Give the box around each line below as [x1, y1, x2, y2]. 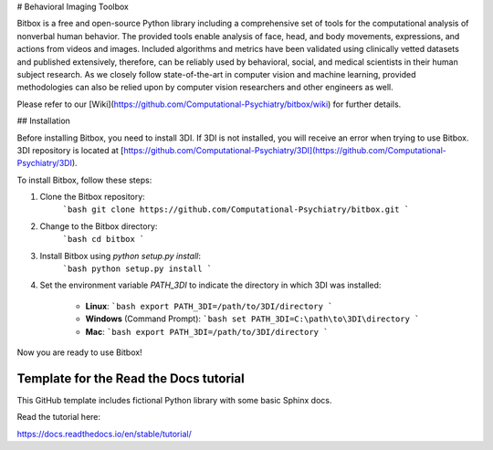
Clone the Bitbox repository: [39, 192, 145, 203]
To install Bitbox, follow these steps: [16, 174, 152, 185]
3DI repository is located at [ [16, 144, 124, 155]
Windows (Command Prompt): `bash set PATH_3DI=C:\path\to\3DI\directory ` [85, 313, 420, 324]
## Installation [16, 115, 70, 127]
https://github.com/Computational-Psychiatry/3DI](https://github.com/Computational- [123, 144, 447, 155]
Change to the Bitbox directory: [39, 220, 158, 232]
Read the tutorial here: [16, 412, 100, 423]
